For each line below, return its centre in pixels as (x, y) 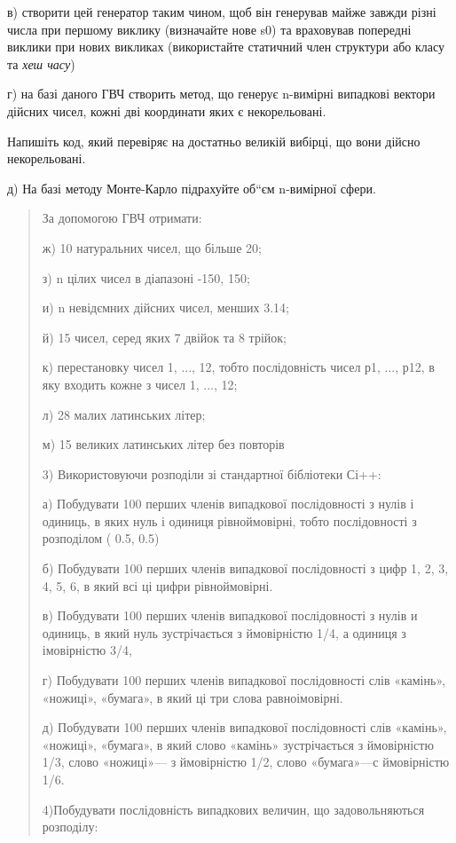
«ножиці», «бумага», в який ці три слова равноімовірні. (193, 697)
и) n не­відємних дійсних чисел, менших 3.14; (166, 307)
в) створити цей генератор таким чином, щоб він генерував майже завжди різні (222, 12)
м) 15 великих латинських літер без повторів (163, 444)
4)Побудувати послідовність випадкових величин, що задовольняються (233, 809)
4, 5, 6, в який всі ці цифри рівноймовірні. (157, 585)
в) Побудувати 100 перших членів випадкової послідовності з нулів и (230, 615)
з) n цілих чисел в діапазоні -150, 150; (146, 277)
